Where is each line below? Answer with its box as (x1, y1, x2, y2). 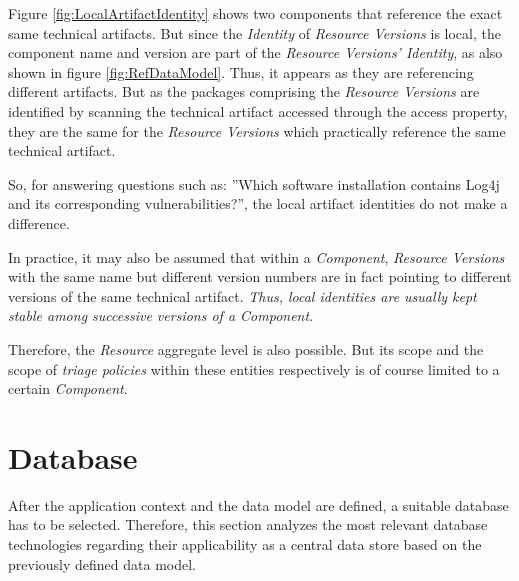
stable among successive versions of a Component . (8, 305, 314, 326)
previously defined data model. (8, 553, 196, 574)
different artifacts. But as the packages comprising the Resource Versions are (8, 81, 480, 102)
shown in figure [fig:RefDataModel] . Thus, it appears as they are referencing (8, 61, 474, 82)
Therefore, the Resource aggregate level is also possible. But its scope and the (8, 338, 484, 359)
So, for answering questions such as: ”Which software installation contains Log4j (8, 173, 500, 194)
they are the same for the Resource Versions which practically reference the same (8, 120, 506, 141)
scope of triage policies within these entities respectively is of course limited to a (8, 358, 500, 379)
